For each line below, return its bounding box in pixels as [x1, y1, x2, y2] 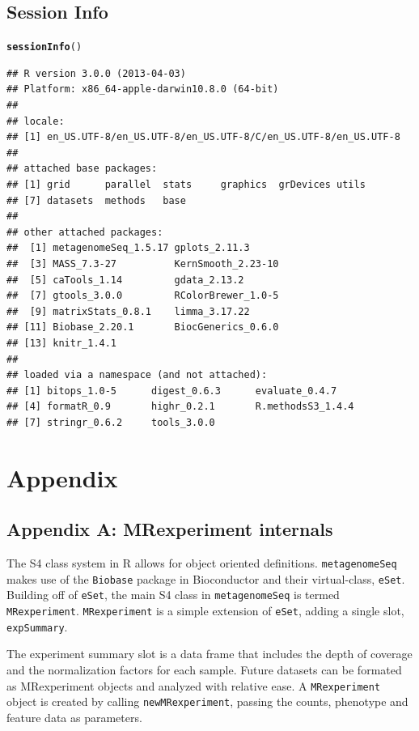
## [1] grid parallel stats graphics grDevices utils [6, 179, 366, 191]
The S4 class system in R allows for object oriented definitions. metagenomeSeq [6, 555, 397, 572]
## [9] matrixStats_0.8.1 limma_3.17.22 [6, 305, 250, 317]
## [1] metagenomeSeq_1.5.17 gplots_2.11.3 [6, 242, 250, 254]
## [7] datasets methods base [6, 194, 186, 206]
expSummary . [6, 618, 68, 635]
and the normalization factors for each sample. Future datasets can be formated [6, 661, 402, 678]
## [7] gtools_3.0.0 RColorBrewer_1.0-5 [6, 290, 279, 302]
